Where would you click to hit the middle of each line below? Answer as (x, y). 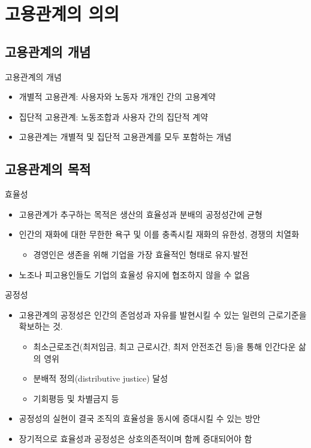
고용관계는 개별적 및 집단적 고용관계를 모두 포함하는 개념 (125, 137)
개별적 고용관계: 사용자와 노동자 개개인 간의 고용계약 (117, 97)
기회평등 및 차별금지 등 (76, 398)
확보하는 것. (41, 326)
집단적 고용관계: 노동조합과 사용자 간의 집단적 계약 (114, 116)
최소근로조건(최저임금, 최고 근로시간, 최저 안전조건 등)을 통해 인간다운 (164, 346)
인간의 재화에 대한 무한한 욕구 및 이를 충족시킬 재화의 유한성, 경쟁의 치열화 (159, 234)
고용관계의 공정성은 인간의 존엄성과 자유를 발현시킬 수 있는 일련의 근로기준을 (163, 314)
